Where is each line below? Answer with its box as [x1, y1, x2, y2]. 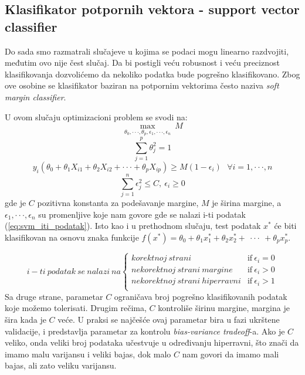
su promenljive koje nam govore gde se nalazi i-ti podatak [38, 208, 246, 220]
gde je [5, 197, 26, 209]
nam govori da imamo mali [182, 347, 279, 360]
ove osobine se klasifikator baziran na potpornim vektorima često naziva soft [5, 79, 279, 92]
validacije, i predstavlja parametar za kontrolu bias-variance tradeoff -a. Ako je [5, 325, 285, 337]
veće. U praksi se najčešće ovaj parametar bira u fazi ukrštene [57, 313, 280, 325]
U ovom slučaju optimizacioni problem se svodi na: [5, 110, 188, 123]
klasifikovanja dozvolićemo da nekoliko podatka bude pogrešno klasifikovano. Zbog [5, 67, 300, 80]
